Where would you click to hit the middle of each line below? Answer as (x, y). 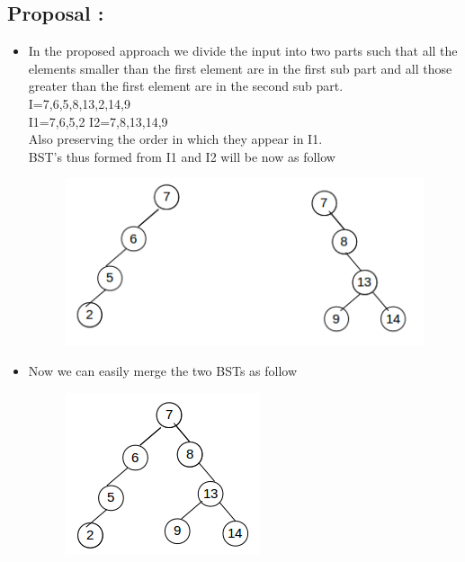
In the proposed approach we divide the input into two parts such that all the (243, 51)
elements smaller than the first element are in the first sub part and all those (240, 68)
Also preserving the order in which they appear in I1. (175, 139)
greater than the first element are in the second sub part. (186, 86)
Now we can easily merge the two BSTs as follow (163, 371)
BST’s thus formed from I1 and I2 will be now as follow (182, 156)
